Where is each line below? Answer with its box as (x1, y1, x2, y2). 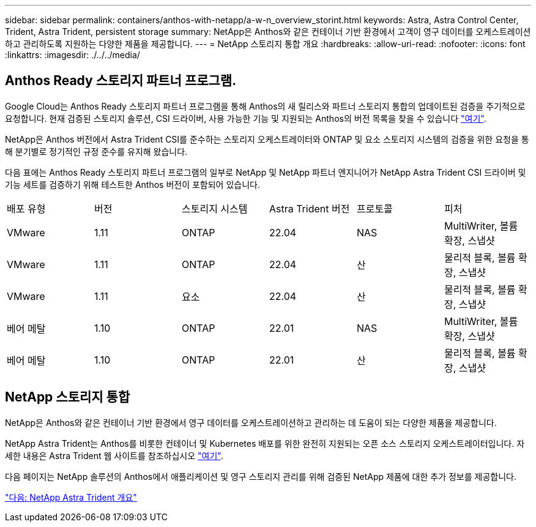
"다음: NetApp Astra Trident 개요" (5, 491, 137, 503)
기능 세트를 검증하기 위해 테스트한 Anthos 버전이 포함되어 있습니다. (5, 179, 260, 190)
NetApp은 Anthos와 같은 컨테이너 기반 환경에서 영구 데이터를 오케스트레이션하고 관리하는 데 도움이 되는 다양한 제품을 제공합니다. (5, 417, 497, 428)
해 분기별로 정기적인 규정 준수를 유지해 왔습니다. (5, 146, 188, 157)
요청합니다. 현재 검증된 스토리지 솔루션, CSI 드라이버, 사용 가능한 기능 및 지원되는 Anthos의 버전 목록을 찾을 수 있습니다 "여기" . (5, 113, 486, 124)
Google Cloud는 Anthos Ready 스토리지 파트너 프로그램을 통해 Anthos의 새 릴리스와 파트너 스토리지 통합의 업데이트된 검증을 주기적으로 (5, 100, 526, 111)
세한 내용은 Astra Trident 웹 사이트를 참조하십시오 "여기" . (5, 450, 223, 461)
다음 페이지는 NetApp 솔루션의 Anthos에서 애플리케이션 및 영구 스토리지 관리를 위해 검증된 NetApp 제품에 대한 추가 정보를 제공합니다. (5, 471, 516, 482)
